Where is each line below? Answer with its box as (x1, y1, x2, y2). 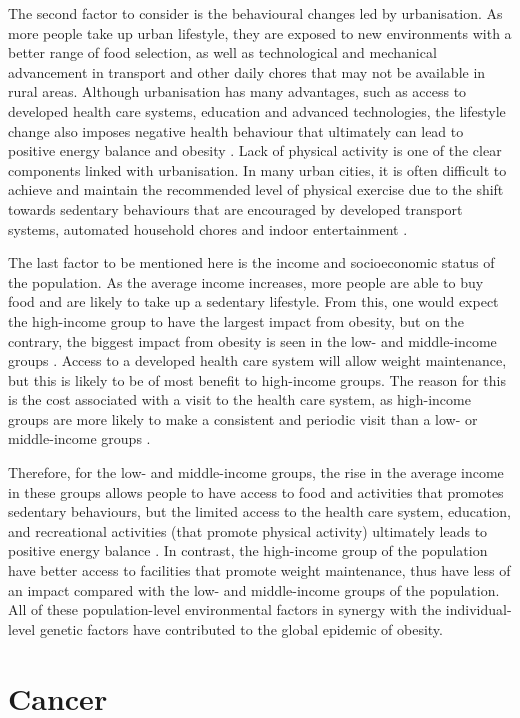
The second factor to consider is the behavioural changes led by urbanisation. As (8, 3, 503, 23)
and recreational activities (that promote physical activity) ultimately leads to (8, 520, 488, 541)
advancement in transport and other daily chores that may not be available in (8, 61, 486, 82)
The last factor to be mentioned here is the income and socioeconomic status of (8, 252, 495, 273)
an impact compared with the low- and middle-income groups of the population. (8, 579, 500, 600)
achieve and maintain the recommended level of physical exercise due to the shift (8, 179, 504, 200)
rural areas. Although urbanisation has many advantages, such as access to (8, 81, 467, 102)
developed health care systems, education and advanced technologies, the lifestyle (8, 100, 506, 121)
